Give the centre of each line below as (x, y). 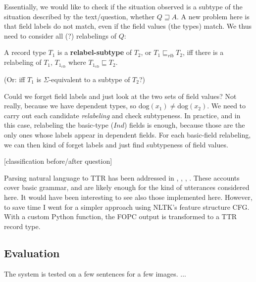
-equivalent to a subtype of (89, 79)
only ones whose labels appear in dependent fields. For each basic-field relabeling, (128, 135)
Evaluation (32, 253)
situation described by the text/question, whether (79, 16)
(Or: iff (15, 79)
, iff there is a (203, 52)
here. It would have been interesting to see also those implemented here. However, (128, 197)
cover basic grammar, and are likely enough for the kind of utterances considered (127, 187)
